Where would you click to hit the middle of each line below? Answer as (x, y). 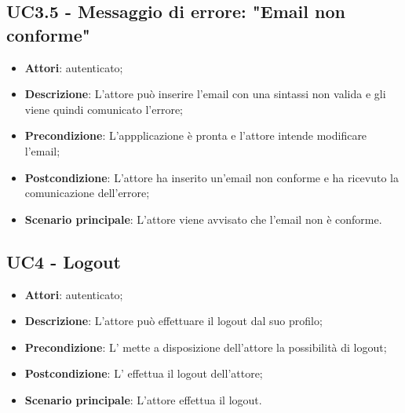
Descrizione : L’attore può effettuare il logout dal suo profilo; (173, 321)
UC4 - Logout (64, 261)
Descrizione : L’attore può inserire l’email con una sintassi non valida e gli (205, 94)
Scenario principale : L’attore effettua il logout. (143, 399)
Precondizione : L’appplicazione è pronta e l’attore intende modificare (196, 135)
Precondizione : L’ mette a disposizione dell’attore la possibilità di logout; (206, 347)
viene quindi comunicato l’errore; (104, 109)
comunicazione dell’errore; (87, 193)
